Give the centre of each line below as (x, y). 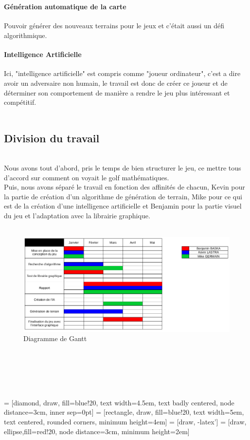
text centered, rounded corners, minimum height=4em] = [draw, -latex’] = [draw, (125, 422)
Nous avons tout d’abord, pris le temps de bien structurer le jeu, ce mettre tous (123, 168)
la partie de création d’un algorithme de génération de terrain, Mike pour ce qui (123, 196)
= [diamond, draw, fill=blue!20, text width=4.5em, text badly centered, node (119, 402)
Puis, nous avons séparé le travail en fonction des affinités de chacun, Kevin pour (125, 187)
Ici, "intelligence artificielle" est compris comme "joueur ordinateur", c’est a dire (122, 73)
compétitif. (20, 102)
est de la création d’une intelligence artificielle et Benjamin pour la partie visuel (123, 206)
